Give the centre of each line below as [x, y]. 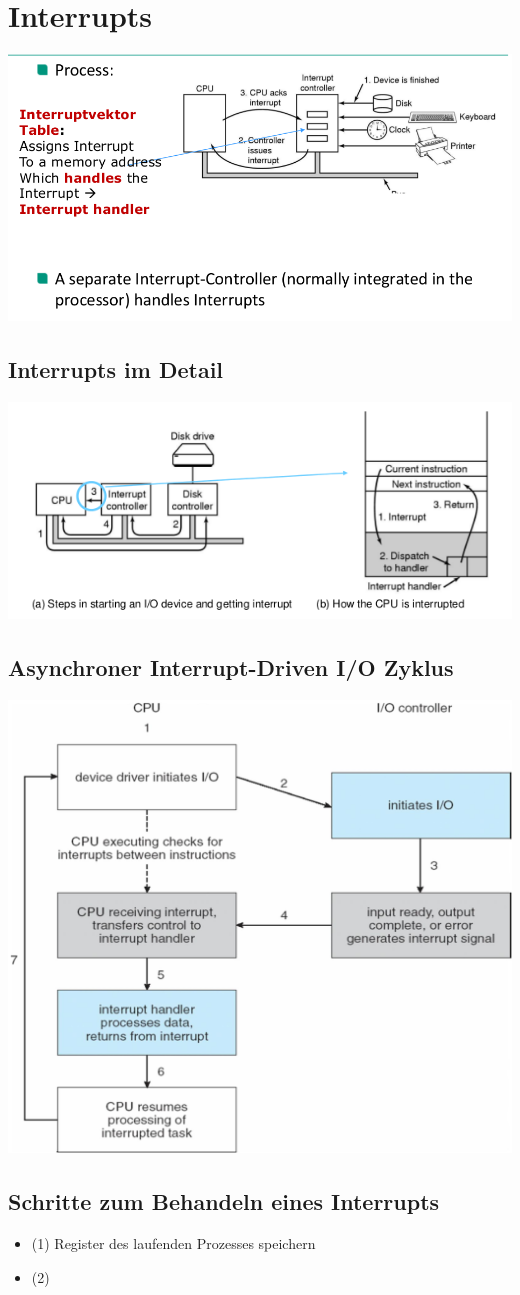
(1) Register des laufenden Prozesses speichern [173, 1243]
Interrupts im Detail [116, 368]
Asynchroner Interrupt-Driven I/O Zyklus [231, 667]
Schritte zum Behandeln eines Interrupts [224, 1201]
